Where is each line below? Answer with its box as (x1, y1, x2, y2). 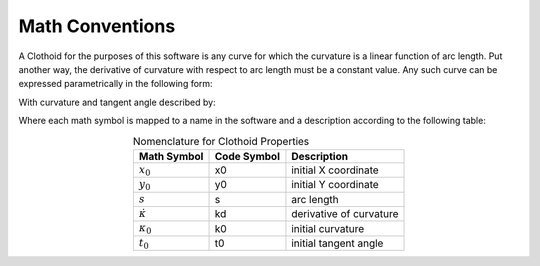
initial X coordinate (291, 163, 379, 177)
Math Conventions (18, 15, 176, 37)
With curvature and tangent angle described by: (18, 96, 216, 108)
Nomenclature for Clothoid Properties (132, 134, 310, 148)
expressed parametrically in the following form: (18, 78, 214, 90)
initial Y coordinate (291, 178, 379, 192)
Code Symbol (214, 149, 280, 163)
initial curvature (291, 221, 365, 235)
